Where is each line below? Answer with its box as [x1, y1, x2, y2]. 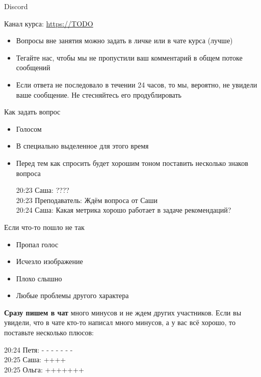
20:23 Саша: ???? [16, 185, 69, 195]
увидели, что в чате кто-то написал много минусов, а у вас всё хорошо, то [4, 317, 236, 328]
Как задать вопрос [4, 106, 61, 117]
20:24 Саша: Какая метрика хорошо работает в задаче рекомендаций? [16, 205, 231, 215]
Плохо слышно [16, 273, 62, 283]
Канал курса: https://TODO [4, 18, 93, 28]
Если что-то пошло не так [4, 221, 85, 232]
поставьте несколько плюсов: [4, 327, 94, 338]
